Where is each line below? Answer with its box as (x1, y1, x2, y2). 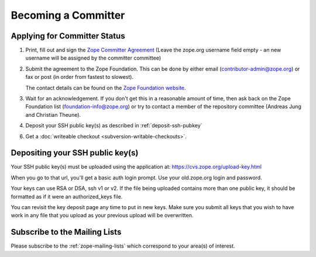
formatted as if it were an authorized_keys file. (11, 193, 123, 200)
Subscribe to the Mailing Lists (11, 227, 122, 237)
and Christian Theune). (25, 111, 81, 118)
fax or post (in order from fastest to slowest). (25, 74, 134, 81)
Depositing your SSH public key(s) (11, 148, 139, 158)
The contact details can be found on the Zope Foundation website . (25, 84, 187, 91)
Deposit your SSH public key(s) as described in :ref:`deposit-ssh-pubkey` (25, 122, 202, 129)
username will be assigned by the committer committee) (25, 54, 161, 61)
